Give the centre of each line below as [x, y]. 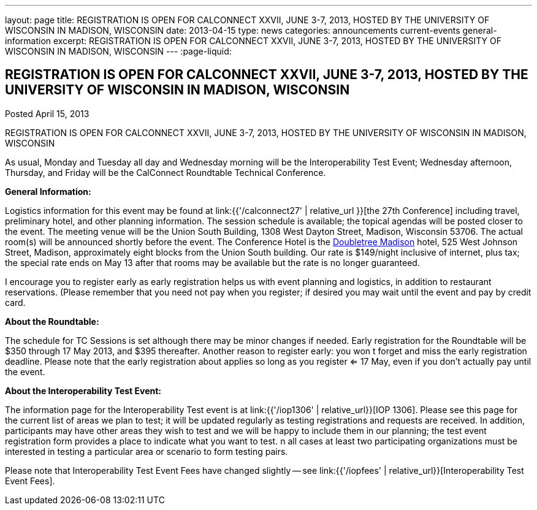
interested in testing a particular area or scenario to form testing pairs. [147, 451]
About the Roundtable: [52, 321]
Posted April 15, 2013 [47, 113]
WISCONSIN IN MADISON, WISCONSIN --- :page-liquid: [118, 51]
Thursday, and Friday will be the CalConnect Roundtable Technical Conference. [166, 172]
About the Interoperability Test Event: [83, 390]
